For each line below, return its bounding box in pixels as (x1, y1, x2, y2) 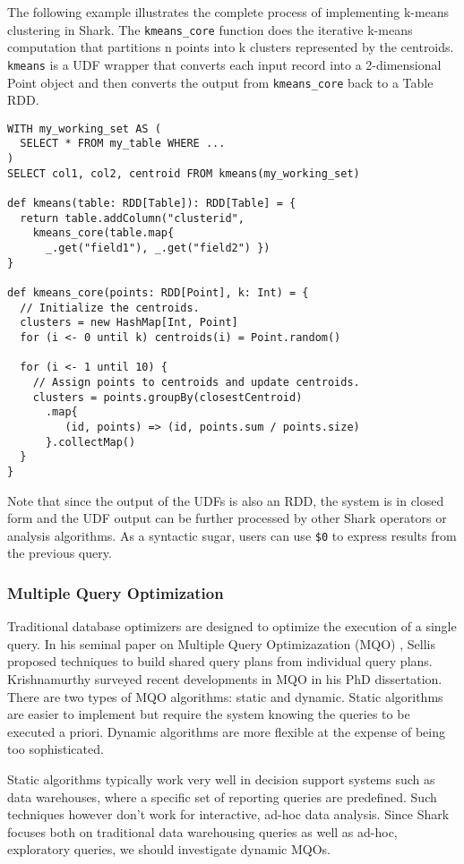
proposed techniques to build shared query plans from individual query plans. (7, 652, 433, 671)
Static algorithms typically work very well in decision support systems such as (7, 769, 435, 788)
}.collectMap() (45, 435, 136, 449)
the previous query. (7, 543, 112, 562)
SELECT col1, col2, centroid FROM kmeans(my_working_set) (7, 167, 360, 180)
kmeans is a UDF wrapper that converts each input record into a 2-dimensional (7, 55, 442, 73)
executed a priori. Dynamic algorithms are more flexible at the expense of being (7, 722, 445, 740)
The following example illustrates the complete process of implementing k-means (7, 3, 450, 21)
